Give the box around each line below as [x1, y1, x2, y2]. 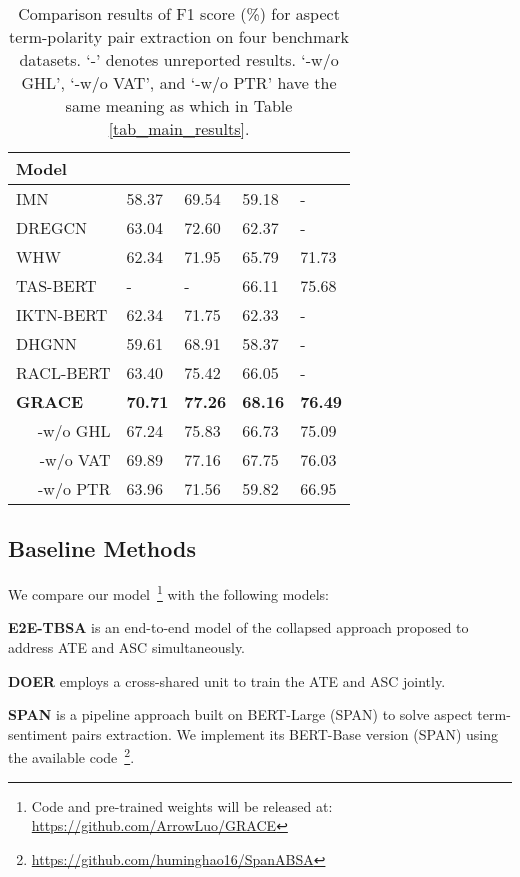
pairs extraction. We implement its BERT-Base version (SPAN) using [71, 723, 498, 744]
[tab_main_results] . [108, 117, 250, 140]
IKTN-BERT [16, 303, 108, 326]
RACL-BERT [16, 361, 111, 384]
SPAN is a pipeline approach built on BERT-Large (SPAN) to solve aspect [8, 704, 473, 725]
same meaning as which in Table [65, 94, 293, 117]
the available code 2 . [8, 744, 135, 768]
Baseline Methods [8, 533, 196, 564]
